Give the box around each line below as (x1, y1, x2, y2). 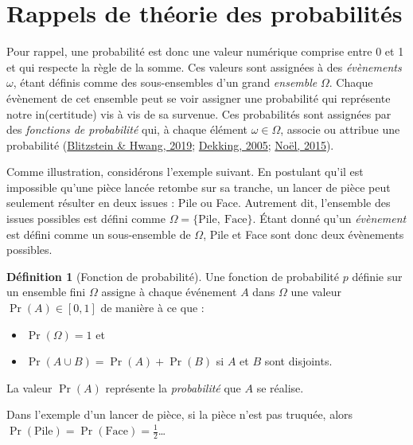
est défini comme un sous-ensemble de (6, 225, 191, 242)
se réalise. (256, 379, 304, 396)
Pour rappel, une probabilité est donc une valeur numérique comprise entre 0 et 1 (6, 43, 404, 60)
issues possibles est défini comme (6, 210, 166, 227)
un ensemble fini (6, 283, 86, 300)
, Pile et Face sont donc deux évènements (203, 225, 404, 242)
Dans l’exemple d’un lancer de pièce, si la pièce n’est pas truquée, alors (6, 406, 353, 423)
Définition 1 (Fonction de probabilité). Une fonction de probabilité (6, 267, 340, 284)
